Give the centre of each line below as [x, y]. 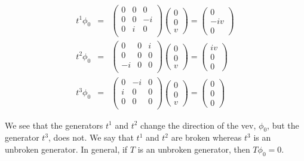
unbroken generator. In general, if [66, 149]
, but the [283, 125]
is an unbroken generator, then [194, 149]
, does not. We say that [91, 137]
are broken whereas [206, 137]
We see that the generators [54, 125]
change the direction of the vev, [198, 125]
